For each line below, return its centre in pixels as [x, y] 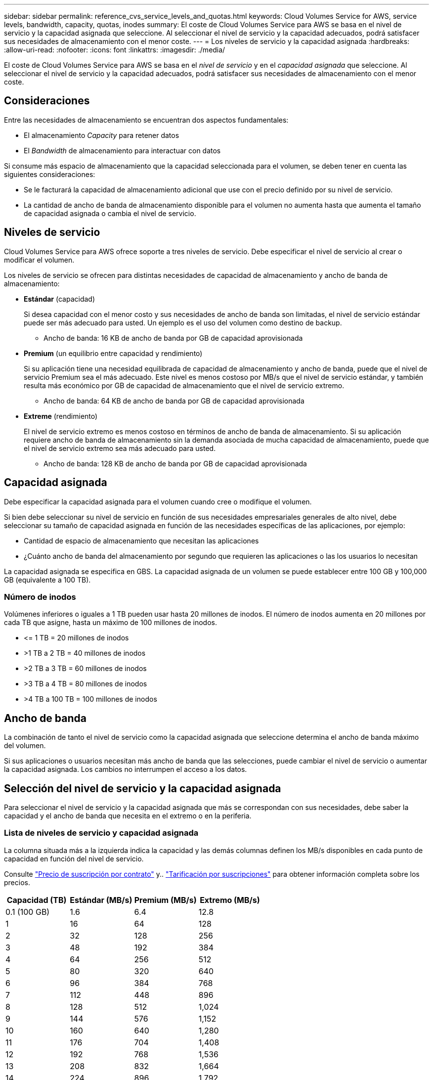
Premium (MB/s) [165, 900]
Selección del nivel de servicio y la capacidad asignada [143, 788]
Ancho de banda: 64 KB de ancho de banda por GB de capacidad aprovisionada [174, 401]
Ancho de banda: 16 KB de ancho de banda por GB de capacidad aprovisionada [173, 338]
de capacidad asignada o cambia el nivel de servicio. [110, 213]
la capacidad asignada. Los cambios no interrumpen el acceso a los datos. [126, 769]
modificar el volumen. [39, 260]
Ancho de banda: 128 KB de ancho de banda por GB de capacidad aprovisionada [175, 463]
